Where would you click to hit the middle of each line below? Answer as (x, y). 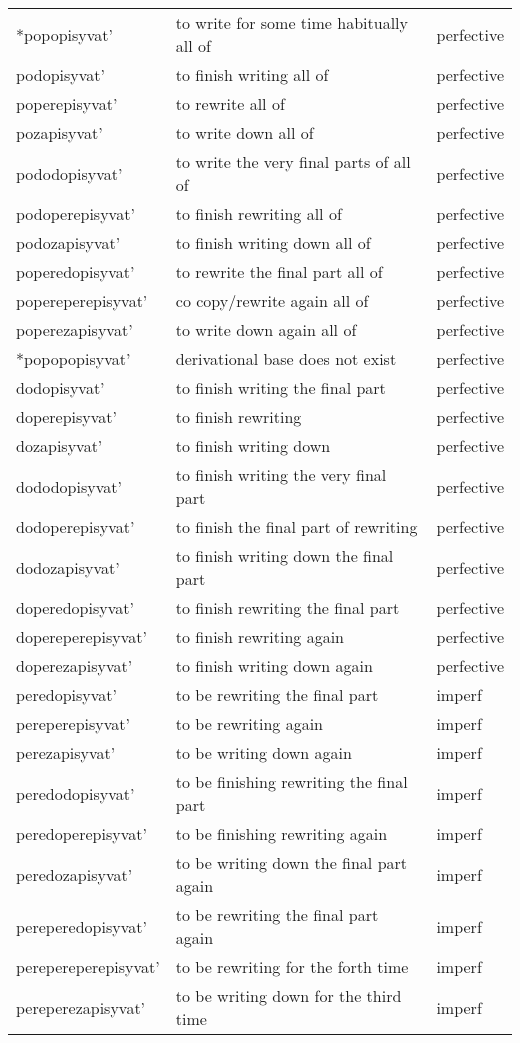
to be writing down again (263, 752)
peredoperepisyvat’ (81, 833)
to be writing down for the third (288, 995)
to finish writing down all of (273, 242)
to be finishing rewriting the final (291, 781)
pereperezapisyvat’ (81, 1007)
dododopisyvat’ (69, 486)
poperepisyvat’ (67, 103)
